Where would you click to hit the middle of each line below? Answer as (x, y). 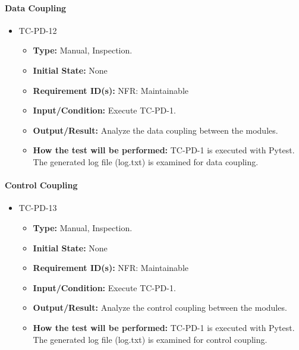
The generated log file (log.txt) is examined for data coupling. (146, 161)
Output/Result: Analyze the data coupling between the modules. (155, 130)
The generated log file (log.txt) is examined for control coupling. (150, 339)
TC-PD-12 (38, 30)
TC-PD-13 (38, 208)
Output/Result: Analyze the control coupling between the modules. (160, 308)
